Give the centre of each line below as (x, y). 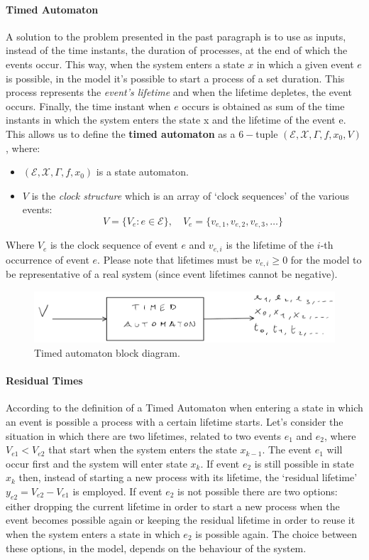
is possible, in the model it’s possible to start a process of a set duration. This (175, 78)
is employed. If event (117, 491)
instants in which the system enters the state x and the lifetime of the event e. (176, 120)
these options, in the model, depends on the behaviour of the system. (156, 548)
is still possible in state (304, 463)
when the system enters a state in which (93, 533)
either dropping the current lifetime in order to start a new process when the (173, 506)
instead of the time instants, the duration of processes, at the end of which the (177, 50)
